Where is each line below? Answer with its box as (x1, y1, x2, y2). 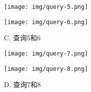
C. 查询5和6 (4, 32, 41, 43)
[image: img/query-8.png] (4, 65, 88, 72)
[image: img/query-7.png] (4, 50, 88, 57)
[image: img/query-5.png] (4, 3, 88, 10)
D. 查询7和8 (4, 79, 41, 90)
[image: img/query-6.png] (4, 18, 88, 26)
